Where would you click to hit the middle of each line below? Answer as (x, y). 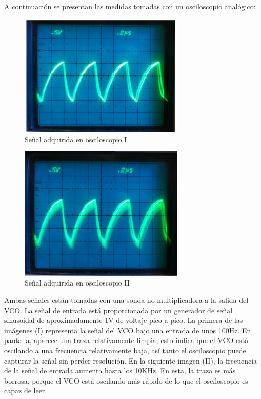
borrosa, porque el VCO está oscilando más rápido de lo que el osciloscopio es (126, 380)
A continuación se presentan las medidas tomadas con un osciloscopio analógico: (130, 6)
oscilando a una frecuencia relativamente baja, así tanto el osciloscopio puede (125, 350)
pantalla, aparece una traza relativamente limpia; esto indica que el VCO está (126, 340)
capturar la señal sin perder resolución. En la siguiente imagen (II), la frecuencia (131, 360)
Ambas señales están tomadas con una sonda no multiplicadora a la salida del (126, 300)
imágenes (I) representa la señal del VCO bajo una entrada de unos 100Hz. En (128, 330)
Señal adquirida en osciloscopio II (77, 283)
